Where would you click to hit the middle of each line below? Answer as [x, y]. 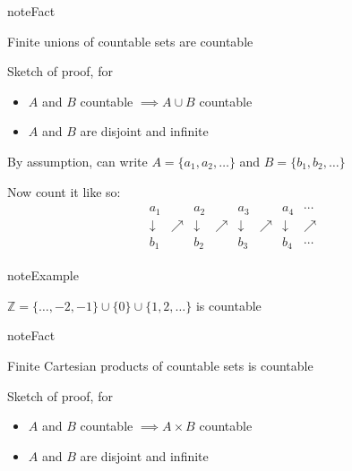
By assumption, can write [77, 161]
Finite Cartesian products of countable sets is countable [160, 365]
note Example [43, 275]
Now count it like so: [64, 191]
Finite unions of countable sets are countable [130, 41]
